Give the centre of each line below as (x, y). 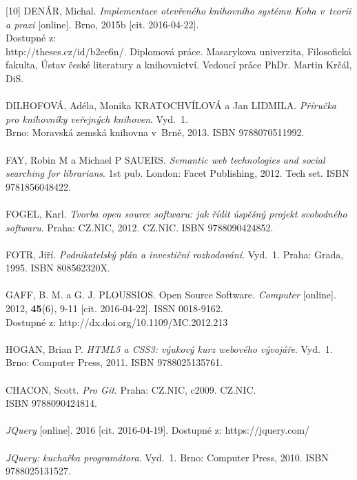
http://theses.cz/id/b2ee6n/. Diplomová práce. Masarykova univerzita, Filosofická (179, 51)
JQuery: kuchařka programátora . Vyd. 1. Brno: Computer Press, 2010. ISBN (167, 457)
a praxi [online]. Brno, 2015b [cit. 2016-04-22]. (102, 24)
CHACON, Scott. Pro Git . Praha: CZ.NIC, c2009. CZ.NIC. (131, 389)
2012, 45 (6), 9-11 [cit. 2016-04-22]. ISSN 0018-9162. (114, 308)
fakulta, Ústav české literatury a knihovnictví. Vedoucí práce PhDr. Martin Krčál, (179, 65)
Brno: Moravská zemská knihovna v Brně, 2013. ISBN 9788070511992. (155, 132)
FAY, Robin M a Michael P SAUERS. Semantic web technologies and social (165, 159)
